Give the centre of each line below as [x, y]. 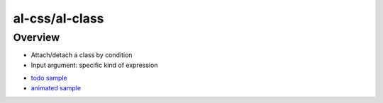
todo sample [49, 78]
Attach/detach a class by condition [82, 55]
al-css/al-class [59, 18]
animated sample [56, 87]
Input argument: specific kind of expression [94, 65]
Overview [37, 37]
